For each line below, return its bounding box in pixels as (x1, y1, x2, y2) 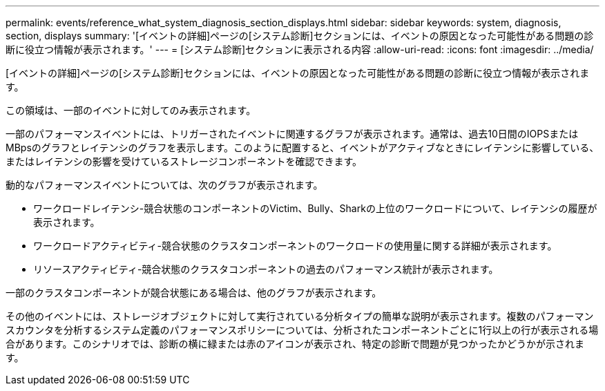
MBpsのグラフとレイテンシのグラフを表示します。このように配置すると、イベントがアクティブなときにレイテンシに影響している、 (6, 142, 599, 153)
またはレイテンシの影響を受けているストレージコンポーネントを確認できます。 (6, 155, 363, 167)
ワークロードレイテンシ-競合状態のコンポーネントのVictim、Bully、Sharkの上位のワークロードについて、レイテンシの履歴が (33, 202, 597, 214)
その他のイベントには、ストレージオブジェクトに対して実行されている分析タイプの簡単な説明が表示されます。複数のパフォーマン (6, 310, 594, 322)
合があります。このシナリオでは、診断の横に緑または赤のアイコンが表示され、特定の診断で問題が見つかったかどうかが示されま (6, 338, 585, 350)
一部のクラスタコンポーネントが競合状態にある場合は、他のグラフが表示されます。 (6, 287, 382, 298)
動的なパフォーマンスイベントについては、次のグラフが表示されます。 (6, 179, 323, 191)
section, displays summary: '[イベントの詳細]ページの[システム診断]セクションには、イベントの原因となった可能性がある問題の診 (6, 30, 594, 41)
